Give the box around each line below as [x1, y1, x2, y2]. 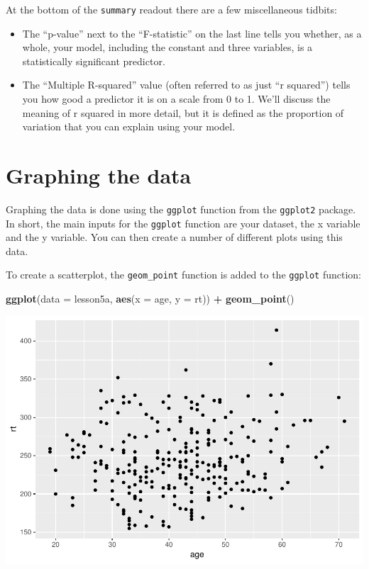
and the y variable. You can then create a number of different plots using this [6, 230, 343, 244]
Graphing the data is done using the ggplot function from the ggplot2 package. [6, 201, 356, 216]
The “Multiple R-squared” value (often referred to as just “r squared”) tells [22, 77, 351, 92]
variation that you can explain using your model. [22, 119, 236, 134]
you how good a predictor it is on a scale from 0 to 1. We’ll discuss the [22, 91, 331, 106]
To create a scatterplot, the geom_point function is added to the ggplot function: [6, 267, 361, 282]
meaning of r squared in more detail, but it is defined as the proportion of [22, 105, 344, 120]
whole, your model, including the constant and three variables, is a [22, 40, 313, 55]
